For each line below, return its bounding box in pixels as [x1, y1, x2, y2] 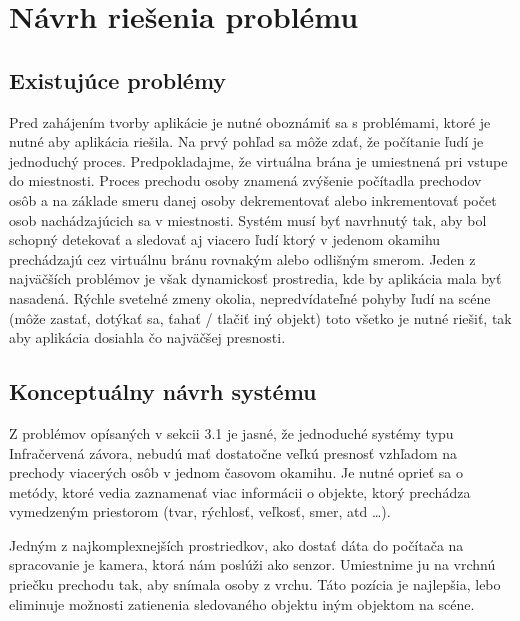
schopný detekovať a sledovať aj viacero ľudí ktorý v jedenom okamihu [9, 229, 441, 250]
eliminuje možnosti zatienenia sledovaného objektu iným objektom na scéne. [9, 593, 475, 614]
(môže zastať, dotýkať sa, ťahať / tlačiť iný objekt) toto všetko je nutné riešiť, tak [9, 307, 512, 328]
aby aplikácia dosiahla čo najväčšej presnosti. [9, 327, 286, 348]
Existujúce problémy [9, 64, 227, 95]
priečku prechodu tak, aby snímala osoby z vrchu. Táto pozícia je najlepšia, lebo [9, 574, 501, 595]
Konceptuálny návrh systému [9, 376, 317, 407]
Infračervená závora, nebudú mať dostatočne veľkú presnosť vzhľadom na [9, 442, 458, 463]
